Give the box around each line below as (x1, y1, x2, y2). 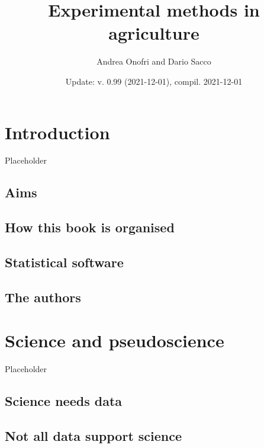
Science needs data (5, 392, 123, 410)
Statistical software (5, 252, 124, 271)
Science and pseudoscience (5, 328, 224, 353)
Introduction (5, 120, 110, 144)
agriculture (108, 21, 199, 45)
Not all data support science (5, 427, 182, 445)
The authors (5, 287, 81, 306)
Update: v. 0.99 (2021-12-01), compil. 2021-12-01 (65, 75, 243, 87)
